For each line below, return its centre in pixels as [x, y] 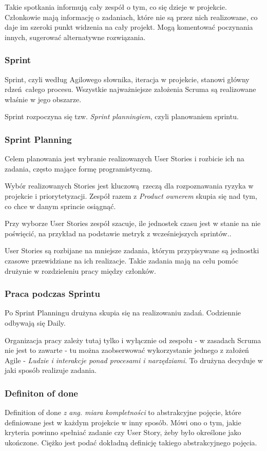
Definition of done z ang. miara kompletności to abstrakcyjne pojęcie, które [123, 412]
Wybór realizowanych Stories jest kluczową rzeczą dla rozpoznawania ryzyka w [129, 186]
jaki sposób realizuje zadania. [51, 370]
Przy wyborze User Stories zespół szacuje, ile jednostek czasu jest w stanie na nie [133, 223]
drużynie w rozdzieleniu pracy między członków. [80, 270]
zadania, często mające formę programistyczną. [79, 168]
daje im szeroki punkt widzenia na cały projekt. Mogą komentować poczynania [129, 27]
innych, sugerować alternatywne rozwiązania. [75, 37]
